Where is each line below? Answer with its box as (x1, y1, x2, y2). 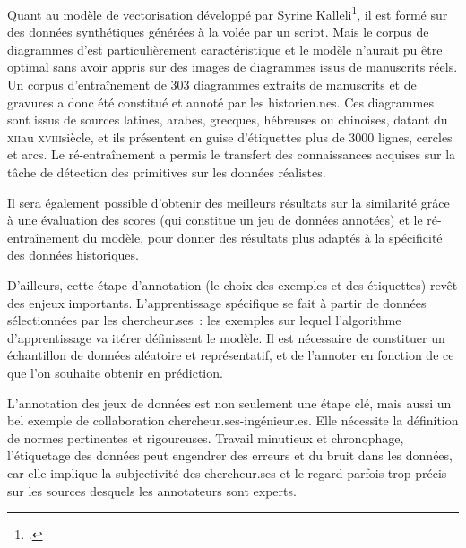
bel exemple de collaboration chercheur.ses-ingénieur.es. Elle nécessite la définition (7, 411, 459, 430)
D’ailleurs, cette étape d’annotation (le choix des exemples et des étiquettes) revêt (7, 275, 458, 294)
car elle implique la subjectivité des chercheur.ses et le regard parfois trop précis (7, 463, 447, 482)
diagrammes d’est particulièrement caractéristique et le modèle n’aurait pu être (7, 39, 443, 58)
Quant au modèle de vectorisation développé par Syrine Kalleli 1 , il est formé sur (7, 3, 448, 23)
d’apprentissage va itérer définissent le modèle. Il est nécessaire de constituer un (7, 328, 445, 347)
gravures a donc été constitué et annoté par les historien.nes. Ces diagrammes (7, 92, 434, 111)
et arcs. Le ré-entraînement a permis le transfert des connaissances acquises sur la (7, 145, 456, 164)
